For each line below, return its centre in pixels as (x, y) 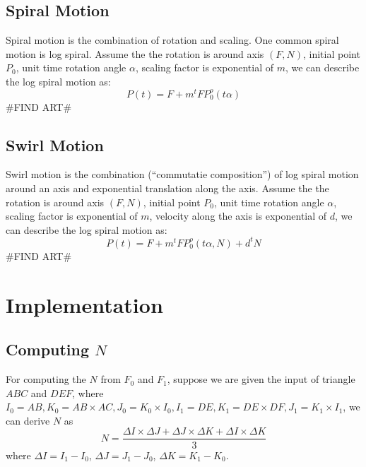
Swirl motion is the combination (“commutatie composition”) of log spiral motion (182, 174)
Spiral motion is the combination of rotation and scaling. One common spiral (172, 40)
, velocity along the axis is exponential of (238, 216)
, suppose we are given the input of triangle (261, 379)
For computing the (46, 379)
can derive (28, 420)
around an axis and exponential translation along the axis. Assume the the (167, 188)
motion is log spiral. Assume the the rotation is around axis (135, 53)
